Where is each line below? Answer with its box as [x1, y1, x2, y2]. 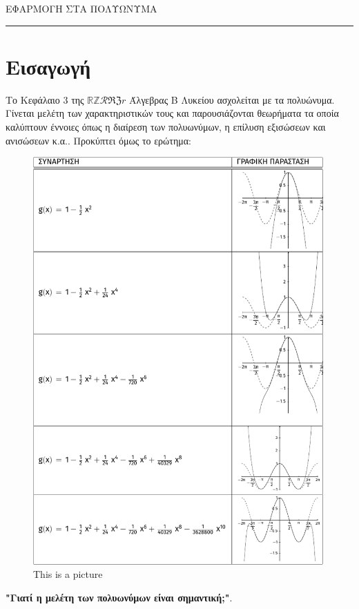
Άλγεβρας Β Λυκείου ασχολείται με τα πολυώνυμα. [129, 92, 335, 106]
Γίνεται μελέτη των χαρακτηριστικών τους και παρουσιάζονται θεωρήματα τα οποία [6, 106, 339, 120]
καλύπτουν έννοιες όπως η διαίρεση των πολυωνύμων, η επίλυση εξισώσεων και [6, 119, 326, 133]
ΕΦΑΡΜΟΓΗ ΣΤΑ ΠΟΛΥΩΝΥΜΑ [6, 1, 157, 15]
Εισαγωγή [6, 52, 91, 80]
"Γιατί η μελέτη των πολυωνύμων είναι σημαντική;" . [6, 590, 233, 604]
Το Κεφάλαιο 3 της [6, 92, 84, 106]
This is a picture [33, 567, 103, 581]
